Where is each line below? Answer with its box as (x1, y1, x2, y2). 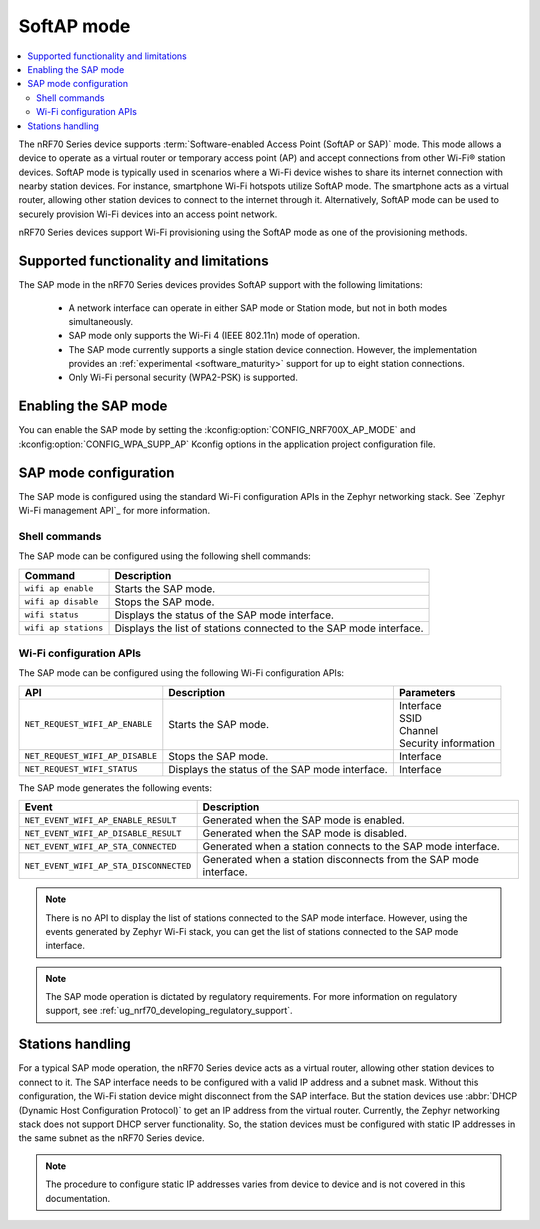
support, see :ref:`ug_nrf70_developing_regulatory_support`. (45, 1005, 294, 1017)
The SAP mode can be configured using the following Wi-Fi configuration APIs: (18, 667, 345, 679)
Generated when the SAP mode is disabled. (202, 826, 408, 840)
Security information (398, 736, 495, 750)
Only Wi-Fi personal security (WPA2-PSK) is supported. (68, 371, 299, 384)
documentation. (45, 1192, 111, 1204)
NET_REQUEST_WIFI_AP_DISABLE (24, 751, 158, 762)
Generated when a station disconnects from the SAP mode (202, 853, 480, 867)
